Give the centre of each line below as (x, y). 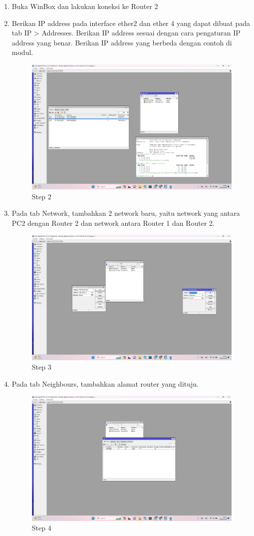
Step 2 (41, 196)
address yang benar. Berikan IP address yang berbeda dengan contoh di (122, 42)
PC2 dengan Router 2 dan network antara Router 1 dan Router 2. (113, 223)
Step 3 (41, 367)
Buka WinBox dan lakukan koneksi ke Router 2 (85, 6)
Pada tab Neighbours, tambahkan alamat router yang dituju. (105, 383)
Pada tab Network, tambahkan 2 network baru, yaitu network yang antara (126, 213)
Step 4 (41, 528)
